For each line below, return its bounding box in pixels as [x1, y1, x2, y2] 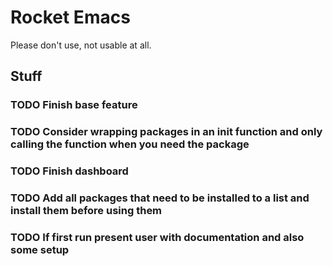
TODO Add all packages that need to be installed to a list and [10, 191, 310, 205]
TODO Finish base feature [10, 98, 138, 112]
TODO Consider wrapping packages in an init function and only [10, 125, 323, 139]
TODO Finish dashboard [10, 164, 129, 178]
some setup [10, 242, 70, 256]
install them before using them [10, 204, 163, 218]
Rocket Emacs [10, 6, 131, 29]
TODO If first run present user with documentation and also [10, 230, 305, 244]
